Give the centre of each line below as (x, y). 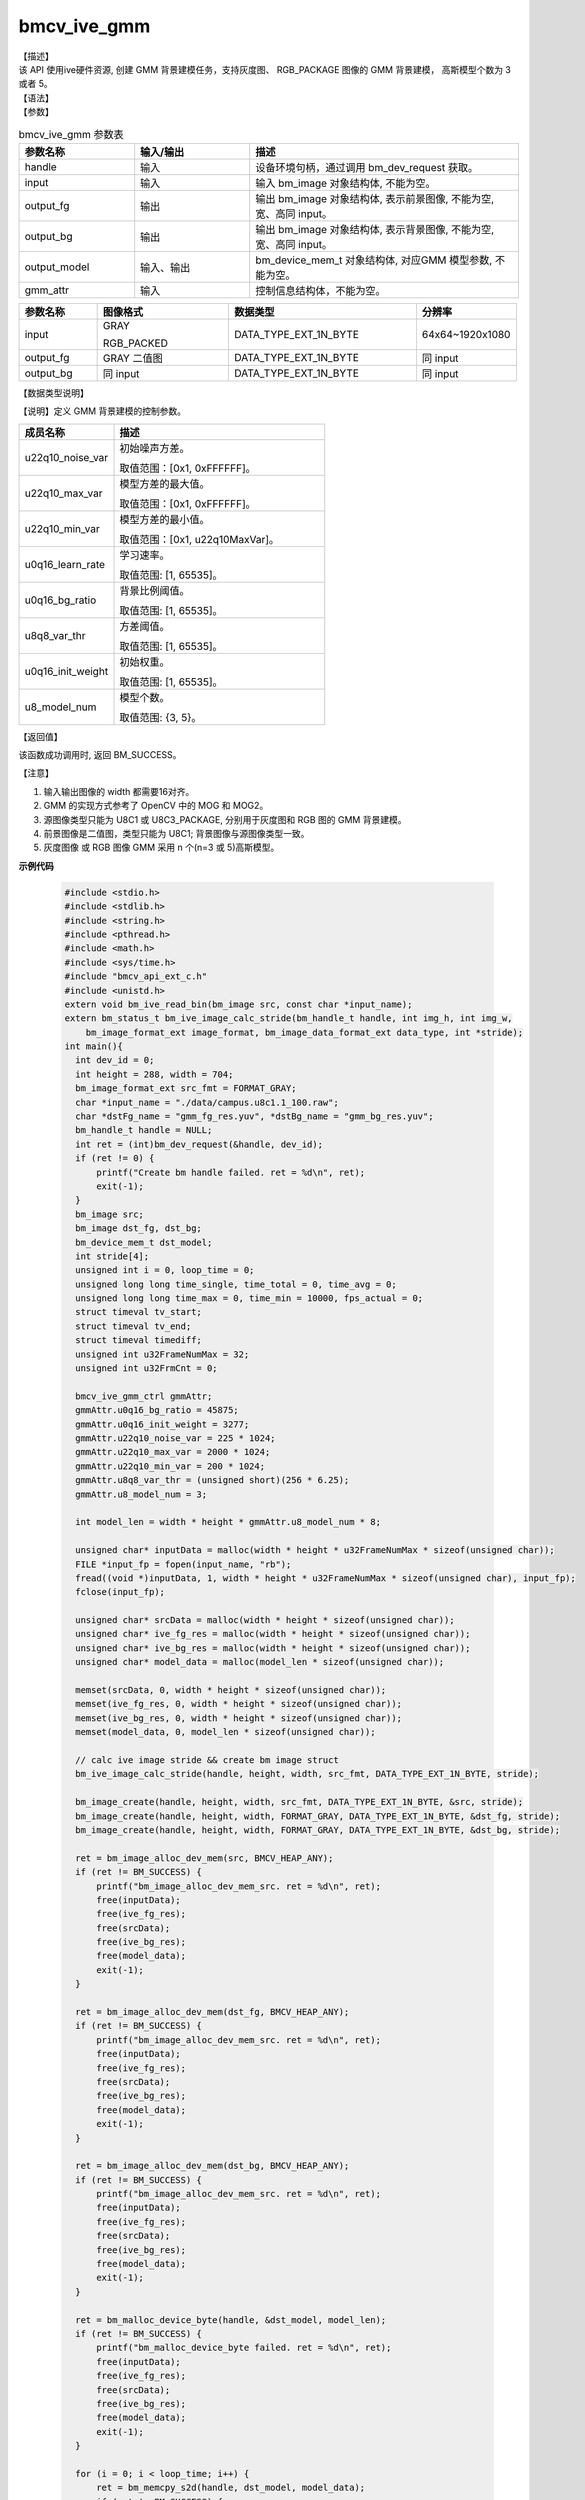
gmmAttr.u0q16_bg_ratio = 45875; (157, 1410)
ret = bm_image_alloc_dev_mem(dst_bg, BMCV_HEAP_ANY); (212, 2166)
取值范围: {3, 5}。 (160, 717)
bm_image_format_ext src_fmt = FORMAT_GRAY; (186, 1088)
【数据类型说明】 (53, 392)
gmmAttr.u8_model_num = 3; (141, 1494)
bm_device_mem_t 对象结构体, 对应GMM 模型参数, (374, 260)
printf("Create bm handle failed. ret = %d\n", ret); (231, 1172)
